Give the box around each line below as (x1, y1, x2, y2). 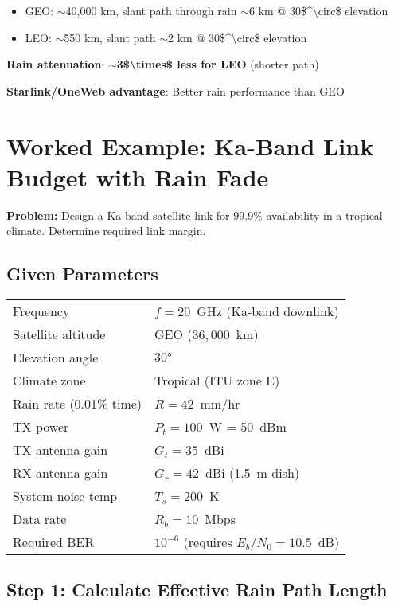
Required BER (13, 533, 95, 552)
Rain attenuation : (6, 56, 105, 72)
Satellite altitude (13, 325, 106, 344)
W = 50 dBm (209, 417, 287, 436)
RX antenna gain (13, 463, 108, 483)
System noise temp (13, 487, 118, 506)
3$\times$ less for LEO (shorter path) (116, 56, 319, 72)
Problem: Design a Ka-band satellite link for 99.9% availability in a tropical (6, 206, 383, 223)
